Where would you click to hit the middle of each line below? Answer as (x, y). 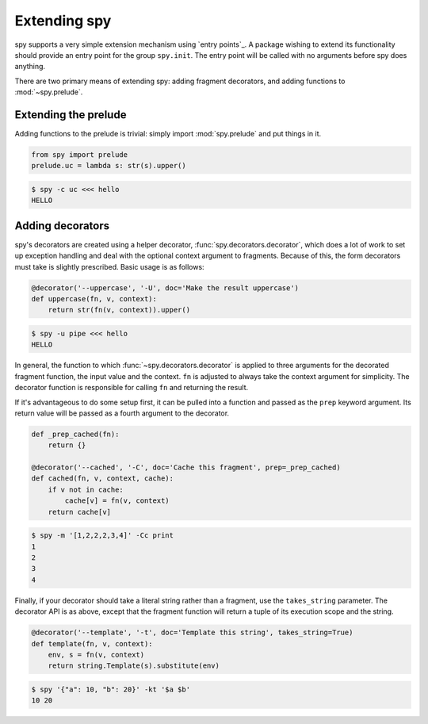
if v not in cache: (86, 489)
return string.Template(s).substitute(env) (134, 666)
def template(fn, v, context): (92, 644)
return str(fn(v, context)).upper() (119, 310)
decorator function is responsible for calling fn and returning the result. (132, 388)
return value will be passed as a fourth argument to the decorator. (122, 413)
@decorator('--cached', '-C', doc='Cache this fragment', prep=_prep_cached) (186, 467)
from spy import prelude (80, 155)
